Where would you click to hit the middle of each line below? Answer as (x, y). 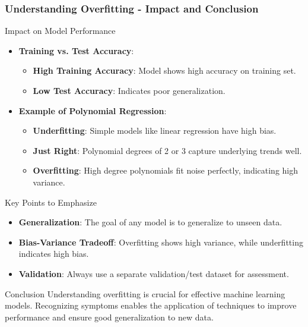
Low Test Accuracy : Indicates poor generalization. (129, 90)
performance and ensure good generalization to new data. (109, 317)
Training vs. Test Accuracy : (76, 50)
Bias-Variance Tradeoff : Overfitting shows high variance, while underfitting (161, 242)
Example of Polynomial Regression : (93, 110)
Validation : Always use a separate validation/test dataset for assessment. (154, 273)
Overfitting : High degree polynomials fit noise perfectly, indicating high (166, 170)
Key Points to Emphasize (51, 202)
